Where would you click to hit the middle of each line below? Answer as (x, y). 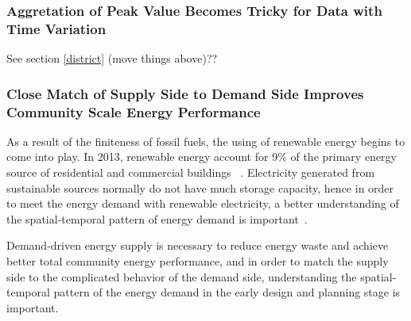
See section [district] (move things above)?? (112, 58)
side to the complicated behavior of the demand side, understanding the (182, 276)
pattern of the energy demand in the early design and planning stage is (227, 292)
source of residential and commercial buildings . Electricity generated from (191, 172)
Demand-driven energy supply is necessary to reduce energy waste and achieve (198, 245)
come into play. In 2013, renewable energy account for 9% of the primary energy (202, 157)
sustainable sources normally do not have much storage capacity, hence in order (200, 187)
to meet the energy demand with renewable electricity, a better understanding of (203, 203)
